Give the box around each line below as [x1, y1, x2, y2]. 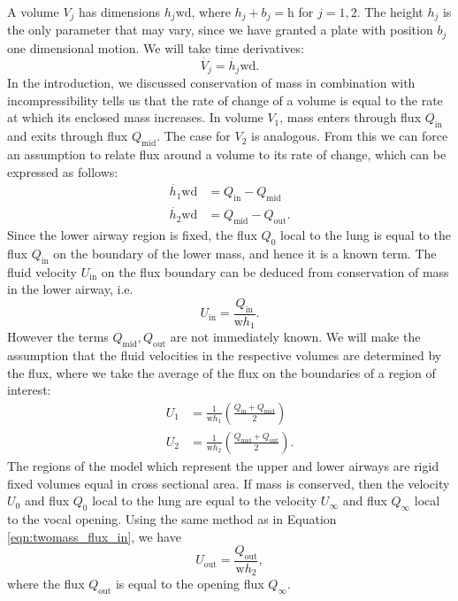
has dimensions [79, 3, 161, 20]
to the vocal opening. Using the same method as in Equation [7, 509, 337, 528]
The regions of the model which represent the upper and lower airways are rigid [7, 456, 439, 474]
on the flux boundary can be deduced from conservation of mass [101, 262, 449, 281]
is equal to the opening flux [115, 574, 264, 593]
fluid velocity [7, 262, 77, 281]
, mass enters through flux [279, 108, 422, 127]
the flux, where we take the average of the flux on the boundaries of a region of [7, 363, 436, 381]
